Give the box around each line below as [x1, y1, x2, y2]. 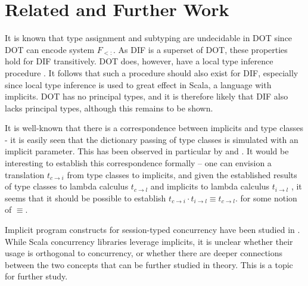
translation [5, 168, 45, 181]
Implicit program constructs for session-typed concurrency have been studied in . [5, 223, 300, 236]
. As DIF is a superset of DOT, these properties [113, 43, 288, 55]
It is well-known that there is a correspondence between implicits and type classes [5, 122, 304, 134]
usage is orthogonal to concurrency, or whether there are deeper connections [5, 247, 283, 259]
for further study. [5, 270, 68, 282]
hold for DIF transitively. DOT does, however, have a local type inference [5, 55, 273, 67]
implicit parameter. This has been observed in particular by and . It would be [5, 145, 289, 157]
